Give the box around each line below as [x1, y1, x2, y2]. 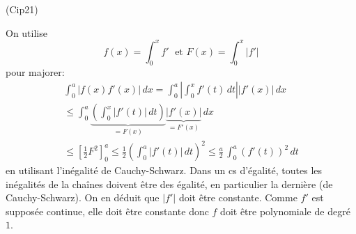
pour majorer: [6, 65, 65, 79]
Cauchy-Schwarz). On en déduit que [6, 190, 160, 205]
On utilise [6, 25, 47, 40]
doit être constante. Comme [178, 190, 297, 205]
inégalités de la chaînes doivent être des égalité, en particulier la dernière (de [6, 176, 333, 191]
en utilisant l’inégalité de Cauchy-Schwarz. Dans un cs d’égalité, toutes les [6, 163, 323, 178]
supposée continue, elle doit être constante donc [6, 203, 209, 218]
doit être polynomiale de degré [220, 203, 350, 218]
